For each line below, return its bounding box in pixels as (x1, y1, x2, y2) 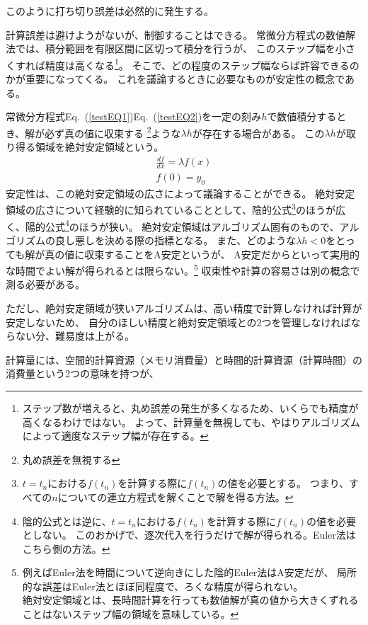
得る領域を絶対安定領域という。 (15, 139, 164, 154)
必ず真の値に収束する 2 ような (45, 123, 181, 140)
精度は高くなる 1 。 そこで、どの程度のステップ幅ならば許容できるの (45, 55, 360, 72)
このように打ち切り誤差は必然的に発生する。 (6, 4, 214, 18)
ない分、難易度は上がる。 (15, 328, 134, 343)
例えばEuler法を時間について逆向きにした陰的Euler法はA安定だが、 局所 (22, 565, 357, 580)
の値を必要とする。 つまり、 (217, 476, 350, 491)
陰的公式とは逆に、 (22, 513, 112, 528)
